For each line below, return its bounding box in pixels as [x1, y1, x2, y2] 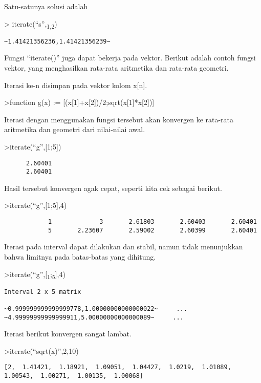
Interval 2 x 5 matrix [4, 288, 81, 295]
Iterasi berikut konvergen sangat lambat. [4, 328, 132, 339]
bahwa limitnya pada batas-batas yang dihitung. [4, 251, 156, 262]
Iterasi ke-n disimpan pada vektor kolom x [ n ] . [4, 79, 147, 90]
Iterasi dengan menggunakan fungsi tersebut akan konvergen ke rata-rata [4, 114, 234, 124]
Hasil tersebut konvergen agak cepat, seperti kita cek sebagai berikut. [4, 182, 222, 193]
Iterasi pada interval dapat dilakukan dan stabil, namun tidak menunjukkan [4, 241, 243, 252]
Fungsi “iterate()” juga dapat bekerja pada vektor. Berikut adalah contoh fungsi [4, 52, 256, 63]
